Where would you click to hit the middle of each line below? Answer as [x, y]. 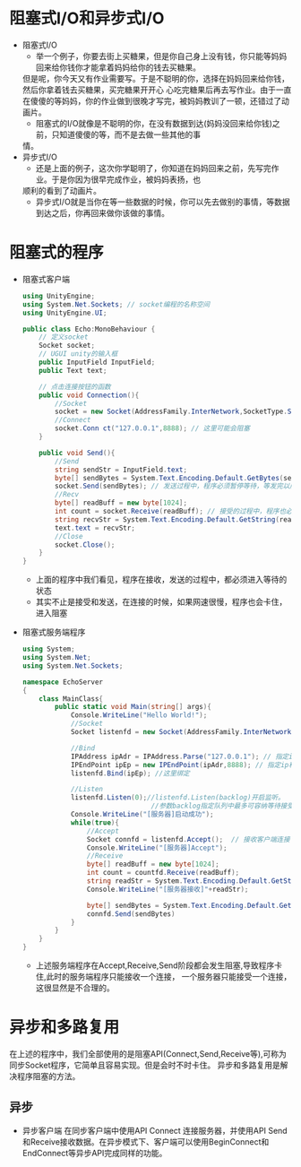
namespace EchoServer [62, 682]
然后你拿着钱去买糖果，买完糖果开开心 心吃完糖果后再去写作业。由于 [149, 90]
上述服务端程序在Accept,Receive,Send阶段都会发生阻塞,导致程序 [155, 965]
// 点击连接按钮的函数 [75, 386]
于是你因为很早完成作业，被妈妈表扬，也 [126, 179]
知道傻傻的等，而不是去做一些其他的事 [130, 134]
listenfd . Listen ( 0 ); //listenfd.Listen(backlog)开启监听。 [177, 798]
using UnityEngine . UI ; [64, 313]
